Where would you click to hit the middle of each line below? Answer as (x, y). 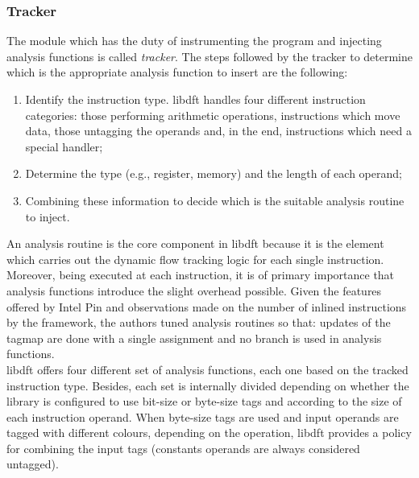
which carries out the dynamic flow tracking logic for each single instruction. (195, 259)
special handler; (64, 146)
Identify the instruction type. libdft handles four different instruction (195, 99)
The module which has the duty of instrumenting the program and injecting (194, 41)
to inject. (48, 216)
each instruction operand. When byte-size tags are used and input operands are (203, 416)
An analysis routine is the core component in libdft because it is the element (195, 243)
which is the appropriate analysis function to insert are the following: (177, 72)
